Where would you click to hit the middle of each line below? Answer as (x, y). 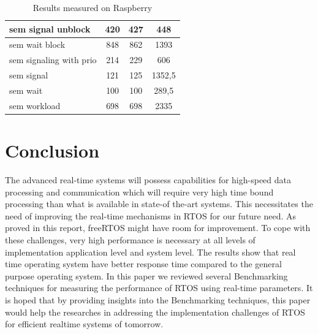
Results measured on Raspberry (93, 7)
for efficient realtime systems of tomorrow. (84, 324)
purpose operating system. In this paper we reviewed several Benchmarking (146, 275)
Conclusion (52, 150)
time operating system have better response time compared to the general (143, 264)
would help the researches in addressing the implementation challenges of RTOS (155, 312)
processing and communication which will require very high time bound (139, 192)
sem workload (35, 105)
